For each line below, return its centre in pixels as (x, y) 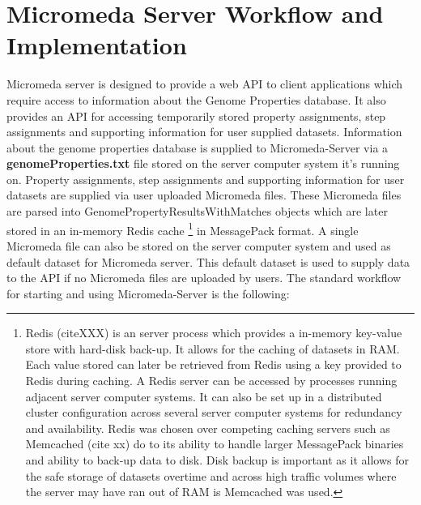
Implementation (97, 45)
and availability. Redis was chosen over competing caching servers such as (208, 428)
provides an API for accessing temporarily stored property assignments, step (196, 116)
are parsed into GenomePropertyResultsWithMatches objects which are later (197, 211)
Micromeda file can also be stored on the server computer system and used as (199, 245)
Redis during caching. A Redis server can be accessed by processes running (211, 381)
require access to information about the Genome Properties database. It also (196, 99)
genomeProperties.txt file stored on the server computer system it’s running (203, 163)
